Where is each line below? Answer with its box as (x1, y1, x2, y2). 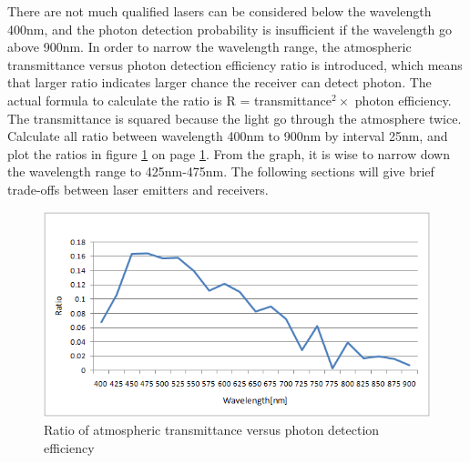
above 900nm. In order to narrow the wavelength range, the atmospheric (7, 37, 412, 56)
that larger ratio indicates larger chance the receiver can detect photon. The (7, 73, 432, 92)
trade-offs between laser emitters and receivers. (7, 179, 269, 198)
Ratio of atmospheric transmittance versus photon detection (44, 420, 380, 439)
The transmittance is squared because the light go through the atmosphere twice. (7, 108, 462, 127)
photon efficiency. (354, 90, 452, 109)
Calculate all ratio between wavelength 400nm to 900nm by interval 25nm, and (7, 126, 448, 146)
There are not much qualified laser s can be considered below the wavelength (7, 2, 432, 20)
